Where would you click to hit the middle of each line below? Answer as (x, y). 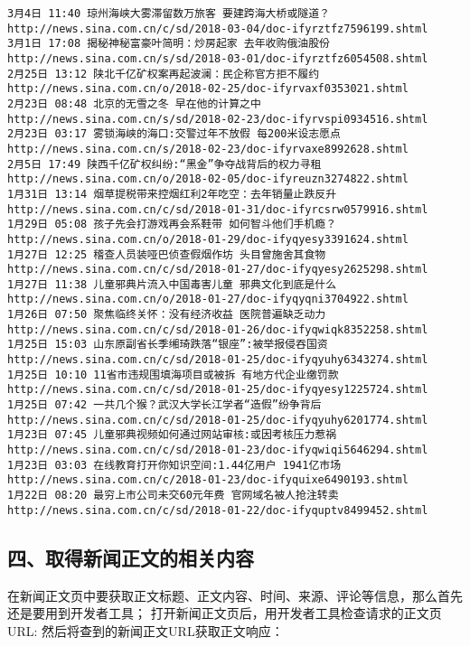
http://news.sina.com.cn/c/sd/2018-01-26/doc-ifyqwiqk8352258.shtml (218, 329)
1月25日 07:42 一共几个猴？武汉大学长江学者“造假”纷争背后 (164, 405)
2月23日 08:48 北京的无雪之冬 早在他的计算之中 (134, 103)
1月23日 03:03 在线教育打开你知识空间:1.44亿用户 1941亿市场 (174, 465)
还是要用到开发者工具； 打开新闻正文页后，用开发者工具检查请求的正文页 (225, 613)
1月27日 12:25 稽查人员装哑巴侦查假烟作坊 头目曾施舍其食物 (167, 254)
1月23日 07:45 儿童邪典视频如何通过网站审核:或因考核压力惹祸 (172, 435)
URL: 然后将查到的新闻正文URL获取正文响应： (146, 630)
